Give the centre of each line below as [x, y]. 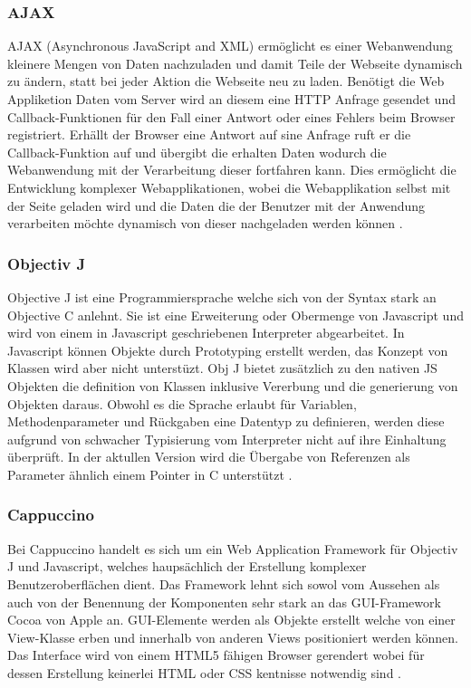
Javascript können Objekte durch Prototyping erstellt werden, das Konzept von [228, 350]
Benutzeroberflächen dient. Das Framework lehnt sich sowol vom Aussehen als [224, 583]
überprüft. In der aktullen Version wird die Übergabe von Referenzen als [209, 457]
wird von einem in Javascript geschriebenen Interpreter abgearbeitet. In [206, 333]
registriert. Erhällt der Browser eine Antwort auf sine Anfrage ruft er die [209, 134]
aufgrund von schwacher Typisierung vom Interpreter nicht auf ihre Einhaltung [227, 439]
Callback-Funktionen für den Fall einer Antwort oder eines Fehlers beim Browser [231, 116]
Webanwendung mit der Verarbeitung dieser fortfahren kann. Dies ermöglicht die [232, 170]
